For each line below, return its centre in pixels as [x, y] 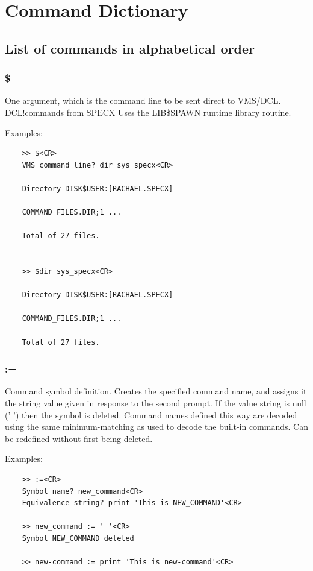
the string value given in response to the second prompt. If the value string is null [156, 403]
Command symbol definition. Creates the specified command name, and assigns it [156, 391]
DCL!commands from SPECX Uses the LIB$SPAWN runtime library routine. [148, 112]
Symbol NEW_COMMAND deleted [78, 538]
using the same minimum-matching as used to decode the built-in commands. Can [156, 427]
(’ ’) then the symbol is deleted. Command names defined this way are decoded [151, 415]
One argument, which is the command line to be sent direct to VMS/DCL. [143, 100]
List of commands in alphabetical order [130, 48]
